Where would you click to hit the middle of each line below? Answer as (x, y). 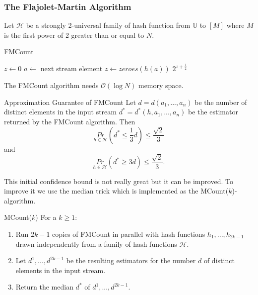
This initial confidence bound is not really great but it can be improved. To (119, 181)
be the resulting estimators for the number (131, 260)
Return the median (44, 287)
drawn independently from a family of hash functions (96, 244)
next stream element (71, 68)
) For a (46, 217)
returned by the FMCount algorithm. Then (70, 121)
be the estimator (213, 112)
